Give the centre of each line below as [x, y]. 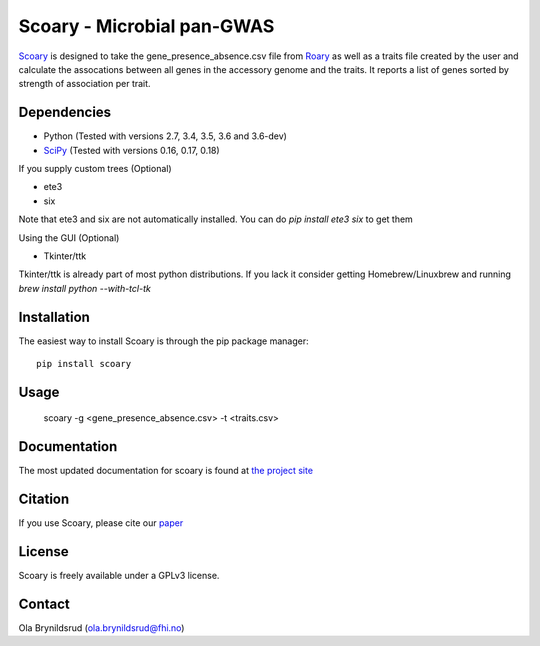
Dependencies [65, 112]
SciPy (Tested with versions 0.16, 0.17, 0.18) [131, 150]
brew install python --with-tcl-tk [85, 288]
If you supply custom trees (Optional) [95, 169]
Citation [44, 499]
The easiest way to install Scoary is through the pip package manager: [163, 341]
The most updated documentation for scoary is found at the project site [166, 471]
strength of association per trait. [84, 84]
